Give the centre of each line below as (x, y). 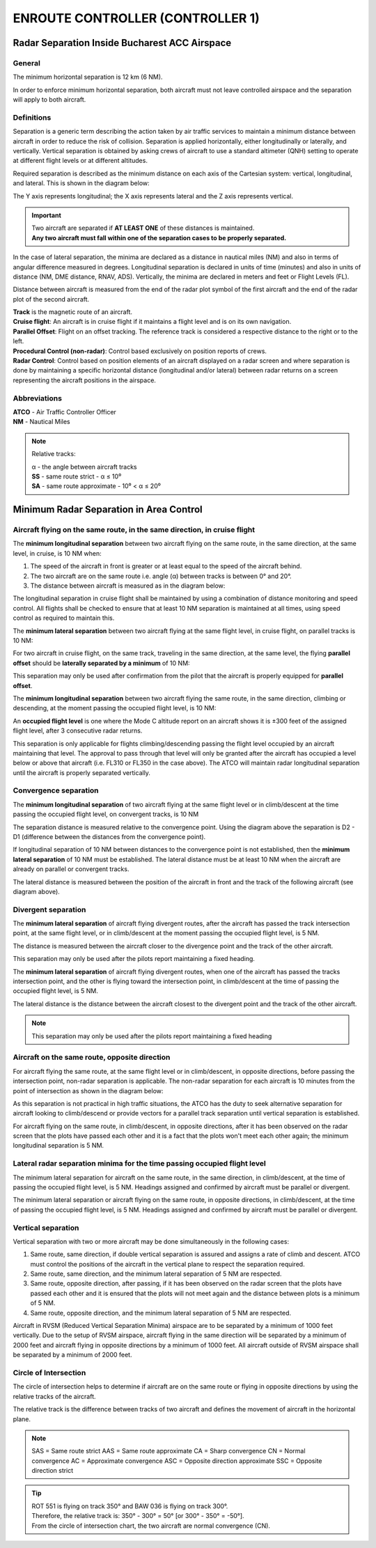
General (27, 63)
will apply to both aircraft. (49, 100)
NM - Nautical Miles (41, 422)
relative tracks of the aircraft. (55, 1396)
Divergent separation (49, 909)
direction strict (53, 1471)
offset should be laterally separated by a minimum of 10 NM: (102, 663)
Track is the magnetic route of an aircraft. (72, 312)
